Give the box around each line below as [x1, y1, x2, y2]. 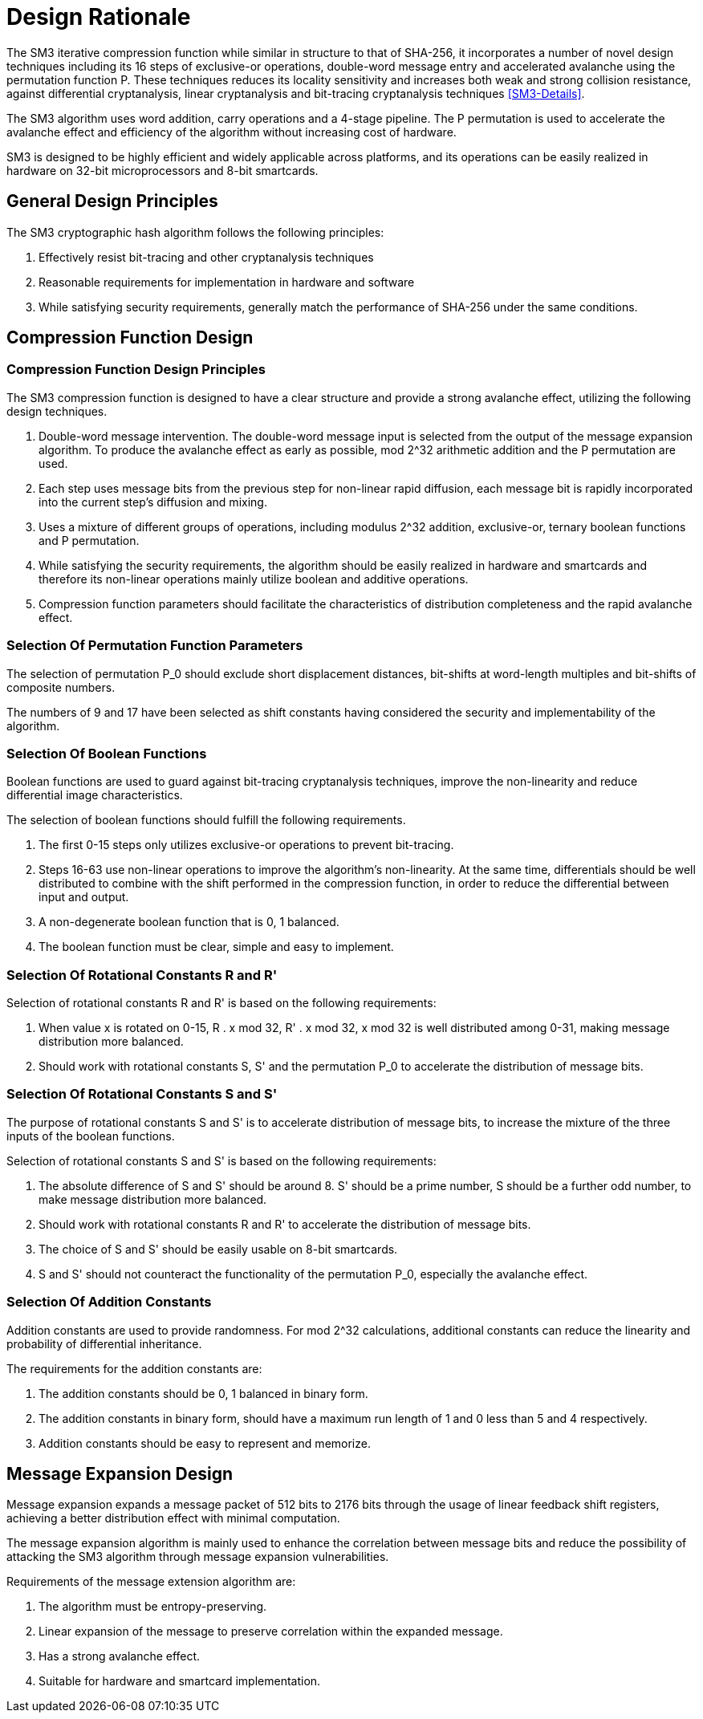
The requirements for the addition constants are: [6, 1361, 262, 1376]
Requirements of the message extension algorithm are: [6, 1575, 296, 1589]
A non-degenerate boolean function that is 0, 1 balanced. [39, 915, 339, 929]
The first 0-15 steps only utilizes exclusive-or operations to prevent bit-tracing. [39, 838, 454, 852]
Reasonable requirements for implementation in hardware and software [39, 274, 415, 289]
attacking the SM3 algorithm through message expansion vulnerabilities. [6, 1550, 389, 1564]
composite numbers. [6, 680, 116, 694]
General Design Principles [6, 191, 218, 212]
